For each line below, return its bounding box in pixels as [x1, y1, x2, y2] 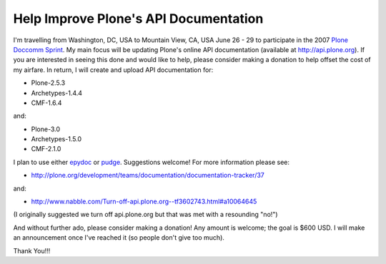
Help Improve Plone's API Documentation [13, 11, 264, 26]
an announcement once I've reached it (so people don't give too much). [13, 233, 225, 242]
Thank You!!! [13, 246, 51, 255]
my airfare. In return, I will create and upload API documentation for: [13, 65, 214, 74]
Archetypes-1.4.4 [31, 88, 82, 97]
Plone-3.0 [31, 125, 61, 133]
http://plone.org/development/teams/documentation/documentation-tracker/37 [31, 171, 264, 180]
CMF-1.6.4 [31, 98, 62, 107]
